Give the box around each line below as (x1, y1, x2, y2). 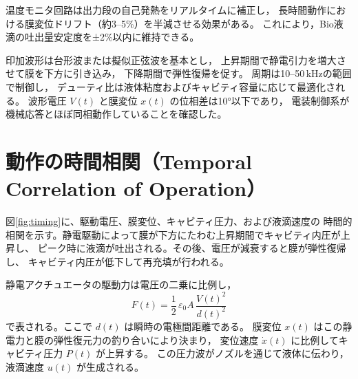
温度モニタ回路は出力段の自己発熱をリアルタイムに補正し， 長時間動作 (6, 3, 327, 17)
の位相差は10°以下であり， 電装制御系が (169, 93, 350, 107)
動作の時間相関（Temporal (6, 147, 253, 175)
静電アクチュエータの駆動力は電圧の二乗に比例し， (6, 277, 237, 292)
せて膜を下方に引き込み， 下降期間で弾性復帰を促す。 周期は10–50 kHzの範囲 (6, 66, 352, 80)
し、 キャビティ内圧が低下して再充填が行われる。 (6, 254, 229, 268)
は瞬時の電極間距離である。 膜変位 (124, 318, 282, 333)
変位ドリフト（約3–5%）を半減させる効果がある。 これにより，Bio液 (34, 16, 344, 30)
